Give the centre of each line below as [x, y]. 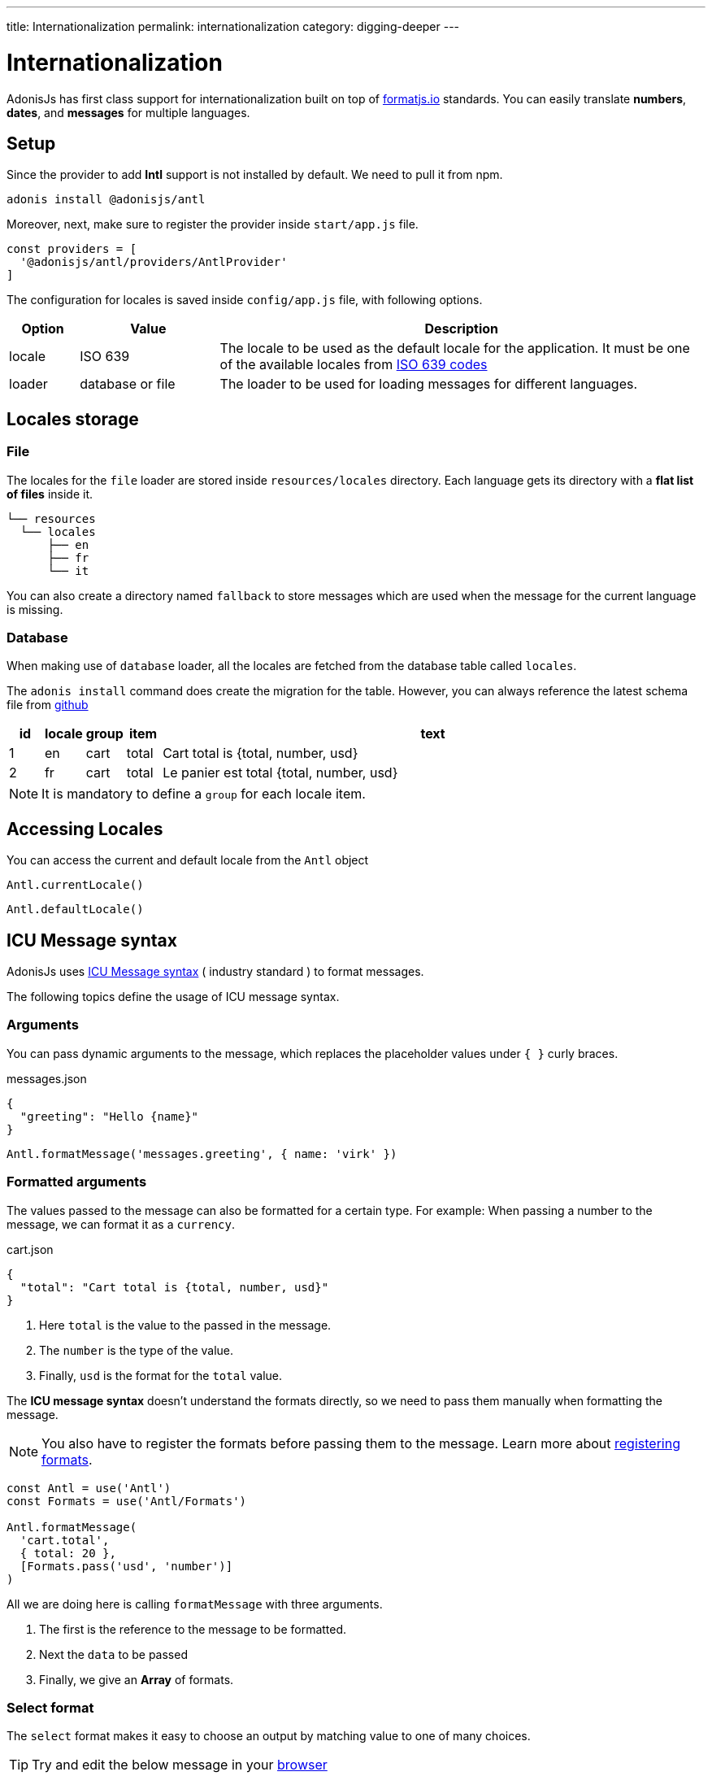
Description [461, 329]
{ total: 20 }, [68, 1553]
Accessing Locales [85, 829]
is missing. [35, 609]
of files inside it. [50, 494]
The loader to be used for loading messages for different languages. [429, 384]
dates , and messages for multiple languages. [128, 112]
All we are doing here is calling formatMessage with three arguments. [195, 1604]
